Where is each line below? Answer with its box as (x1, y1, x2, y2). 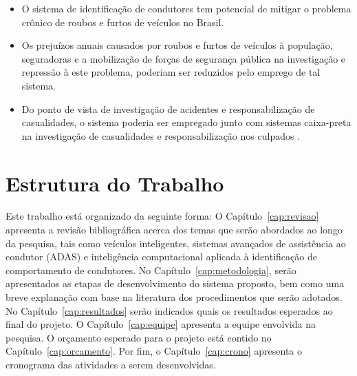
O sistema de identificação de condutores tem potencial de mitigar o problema (21, 1, 351, 15)
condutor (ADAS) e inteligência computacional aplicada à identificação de (6, 249, 317, 264)
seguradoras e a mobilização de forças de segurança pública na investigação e (21, 51, 346, 65)
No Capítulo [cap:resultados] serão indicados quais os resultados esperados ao (6, 303, 333, 317)
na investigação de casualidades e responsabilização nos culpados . (21, 128, 301, 143)
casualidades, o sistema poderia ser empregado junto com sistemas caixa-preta (21, 115, 351, 129)
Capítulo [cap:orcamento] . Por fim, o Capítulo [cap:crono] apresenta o (6, 344, 302, 358)
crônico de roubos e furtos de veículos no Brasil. (21, 14, 224, 29)
